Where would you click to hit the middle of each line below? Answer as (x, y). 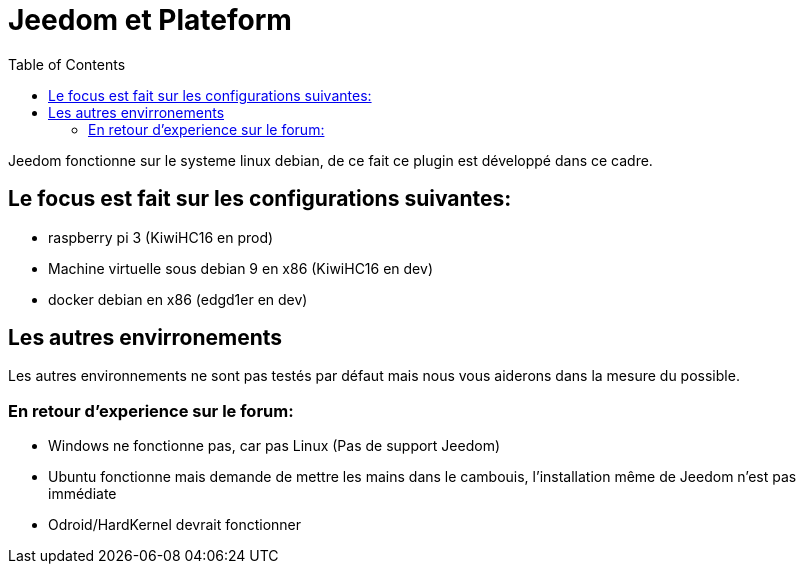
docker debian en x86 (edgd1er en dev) (178, 299)
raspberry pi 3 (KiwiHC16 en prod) (161, 237)
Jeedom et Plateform (150, 20)
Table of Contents (67, 64)
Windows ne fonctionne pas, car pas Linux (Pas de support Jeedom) (274, 446)
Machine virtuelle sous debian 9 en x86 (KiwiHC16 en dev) (240, 268)
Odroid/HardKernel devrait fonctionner (175, 525)
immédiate (82, 494)
